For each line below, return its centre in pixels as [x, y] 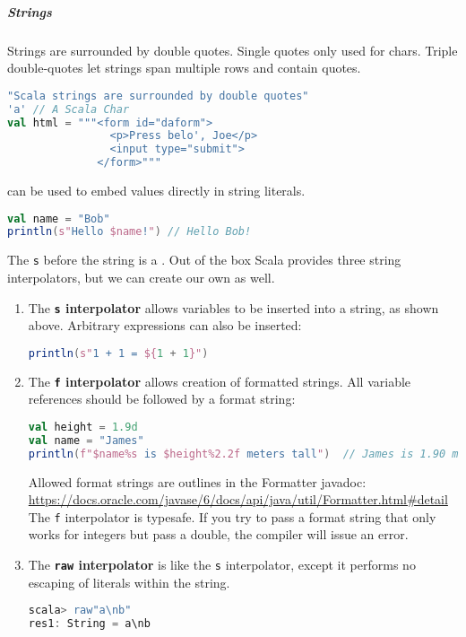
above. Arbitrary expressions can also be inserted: [165, 325]
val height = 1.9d [83, 427]
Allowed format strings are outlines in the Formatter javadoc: [197, 481]
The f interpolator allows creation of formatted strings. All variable [220, 381]
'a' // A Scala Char [69, 109]
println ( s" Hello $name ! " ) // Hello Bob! [129, 232]
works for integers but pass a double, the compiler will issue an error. [218, 534]
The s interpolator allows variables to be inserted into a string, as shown [233, 307]
